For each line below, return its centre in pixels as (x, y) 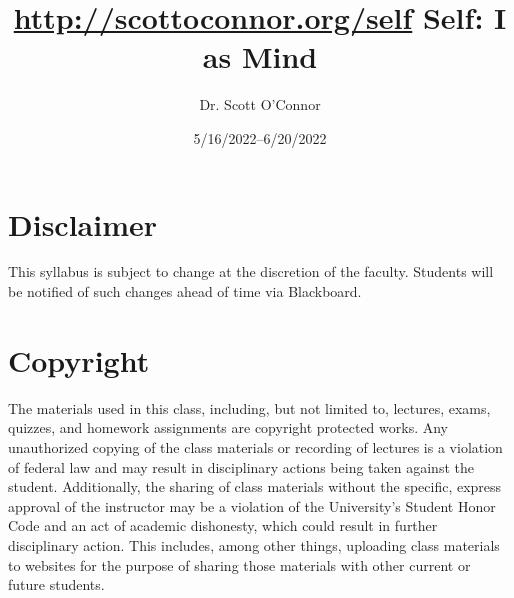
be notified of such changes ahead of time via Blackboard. (185, 291)
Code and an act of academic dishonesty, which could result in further (223, 525)
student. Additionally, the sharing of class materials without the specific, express (255, 486)
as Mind (260, 56)
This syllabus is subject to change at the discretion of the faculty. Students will (251, 271)
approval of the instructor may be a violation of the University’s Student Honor (252, 505)
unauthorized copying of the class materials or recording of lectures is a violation (255, 446)
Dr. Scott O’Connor (260, 104)
